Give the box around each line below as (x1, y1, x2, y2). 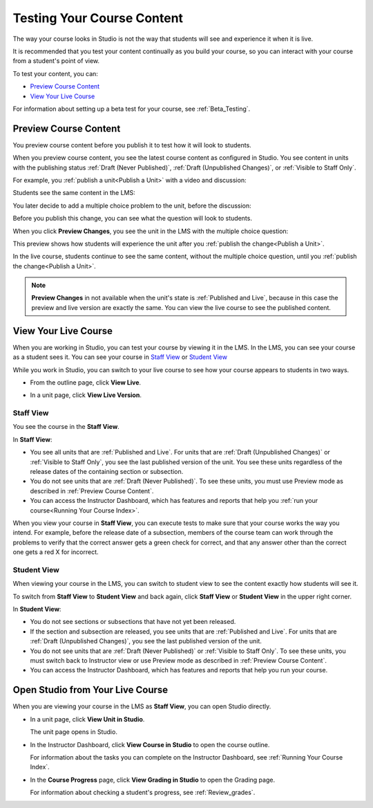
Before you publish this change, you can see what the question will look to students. (12, 214, 252, 223)
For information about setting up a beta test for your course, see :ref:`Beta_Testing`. (12, 104, 251, 113)
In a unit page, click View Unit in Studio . (30, 715, 145, 723)
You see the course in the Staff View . (12, 423, 120, 431)
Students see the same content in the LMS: (12, 189, 136, 197)
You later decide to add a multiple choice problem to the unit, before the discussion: (12, 201, 251, 210)
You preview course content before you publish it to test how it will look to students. (12, 140, 251, 149)
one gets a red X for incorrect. (12, 548, 99, 556)
